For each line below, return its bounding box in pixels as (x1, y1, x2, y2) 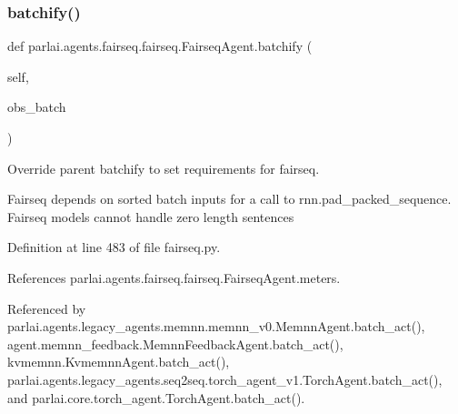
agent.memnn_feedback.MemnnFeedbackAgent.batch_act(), (7, 334, 343, 353)
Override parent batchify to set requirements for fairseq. (7, 158, 320, 177)
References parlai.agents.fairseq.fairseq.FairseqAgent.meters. (7, 268, 341, 287)
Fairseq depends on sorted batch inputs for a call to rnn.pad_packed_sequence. (7, 189, 452, 208)
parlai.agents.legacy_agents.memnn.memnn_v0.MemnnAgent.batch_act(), (7, 317, 425, 336)
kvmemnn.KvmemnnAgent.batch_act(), (7, 352, 230, 371)
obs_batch (7, 97, 66, 116)
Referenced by (7, 298, 86, 318)
